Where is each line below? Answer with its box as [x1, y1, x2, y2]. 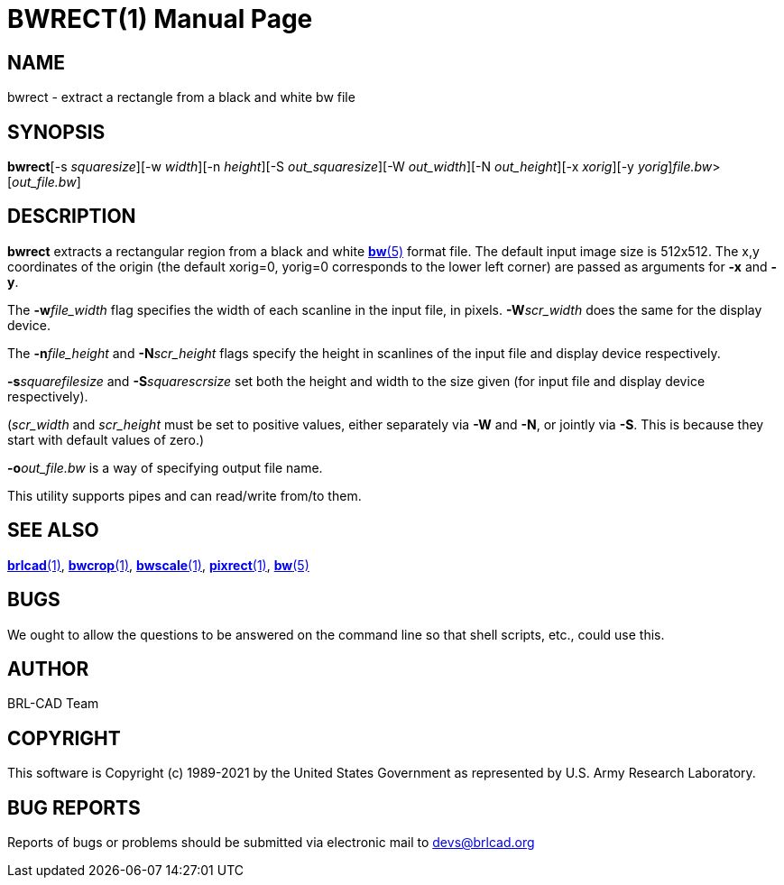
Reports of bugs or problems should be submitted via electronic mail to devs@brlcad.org [7, 834, 535, 851]
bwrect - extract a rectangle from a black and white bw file [7, 89, 355, 106]
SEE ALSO [7, 519, 99, 542]
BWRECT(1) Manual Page [7, 4, 313, 34]
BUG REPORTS [7, 796, 141, 819]
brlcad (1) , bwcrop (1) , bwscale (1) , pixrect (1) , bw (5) [7, 557, 309, 573]
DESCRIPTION [7, 205, 136, 228]
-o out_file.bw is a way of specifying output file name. [7, 459, 323, 475]
